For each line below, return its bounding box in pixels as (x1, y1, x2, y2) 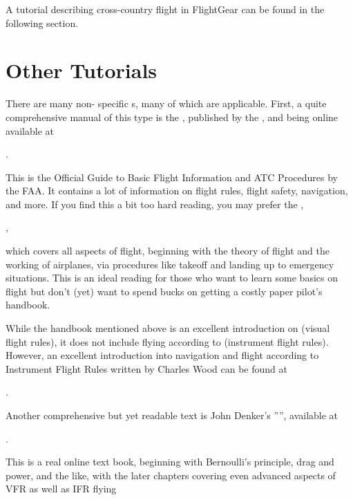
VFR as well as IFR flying (6, 481, 117, 496)
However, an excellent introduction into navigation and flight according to (6, 348, 319, 362)
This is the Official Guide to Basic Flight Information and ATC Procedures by (6, 169, 338, 184)
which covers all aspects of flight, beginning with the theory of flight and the (6, 243, 330, 258)
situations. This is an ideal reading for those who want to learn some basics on (6, 270, 338, 285)
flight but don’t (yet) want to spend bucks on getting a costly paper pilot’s (6, 284, 323, 298)
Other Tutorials (6, 56, 158, 84)
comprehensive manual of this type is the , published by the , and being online (6, 109, 338, 124)
